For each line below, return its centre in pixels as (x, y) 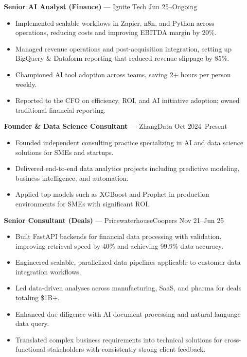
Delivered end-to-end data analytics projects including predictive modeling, (127, 168)
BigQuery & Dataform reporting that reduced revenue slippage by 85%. (122, 58)
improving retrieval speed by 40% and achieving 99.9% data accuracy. (119, 246)
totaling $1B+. (37, 297)
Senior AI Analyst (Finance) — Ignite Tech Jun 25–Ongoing (101, 6)
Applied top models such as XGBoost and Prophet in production (112, 194)
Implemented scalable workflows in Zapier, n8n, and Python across (115, 23)
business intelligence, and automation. (72, 178)
